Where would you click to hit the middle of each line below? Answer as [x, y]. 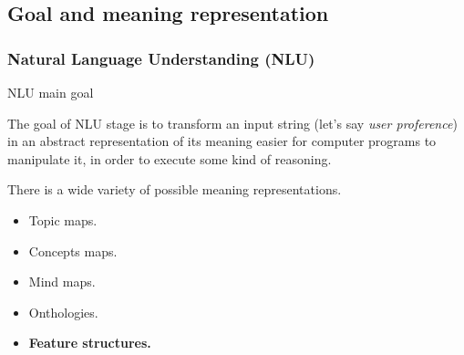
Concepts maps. [73, 251]
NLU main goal [51, 92]
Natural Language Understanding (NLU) [161, 58]
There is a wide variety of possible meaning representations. [175, 189]
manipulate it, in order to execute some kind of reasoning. [170, 158]
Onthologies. [63, 312]
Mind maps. [62, 282]
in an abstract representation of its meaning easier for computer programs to [222, 141]
